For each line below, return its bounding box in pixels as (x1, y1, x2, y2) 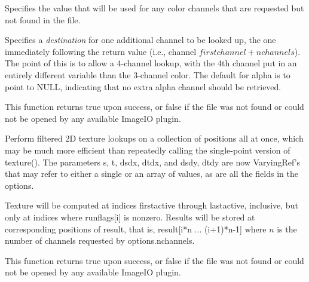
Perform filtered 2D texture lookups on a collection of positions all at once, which (5, 132, 304, 145)
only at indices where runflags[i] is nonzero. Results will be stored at (5, 210, 255, 223)
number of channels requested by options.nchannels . (5, 234, 195, 247)
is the (277, 222, 297, 235)
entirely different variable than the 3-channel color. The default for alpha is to (5, 68, 290, 81)
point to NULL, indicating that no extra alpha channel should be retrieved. (5, 80, 282, 93)
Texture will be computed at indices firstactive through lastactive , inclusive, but (5, 199, 298, 211)
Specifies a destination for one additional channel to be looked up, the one (5, 33, 276, 46)
